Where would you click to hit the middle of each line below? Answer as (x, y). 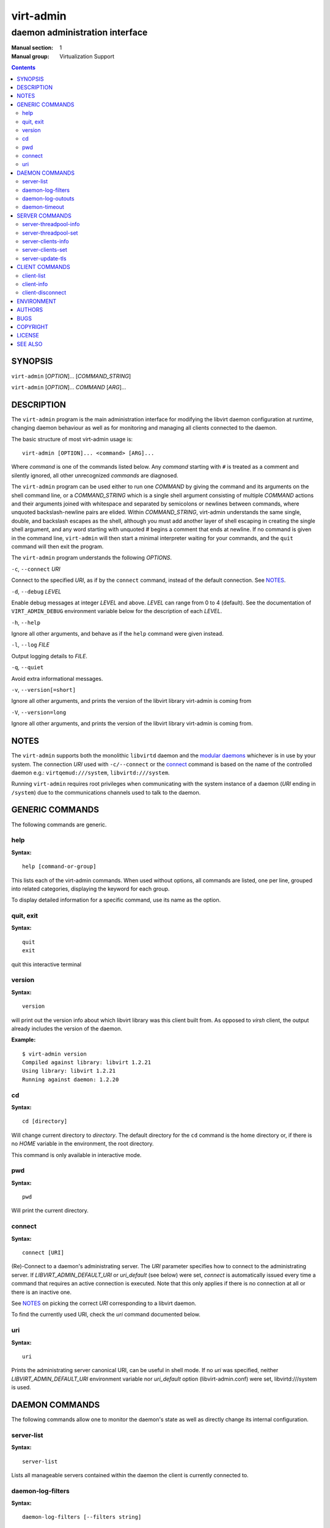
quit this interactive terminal (46, 964)
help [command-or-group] (59, 867)
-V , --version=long (39, 712)
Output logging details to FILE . (50, 656)
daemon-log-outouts (48, 199)
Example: (24, 1040)
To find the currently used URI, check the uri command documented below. (106, 1315)
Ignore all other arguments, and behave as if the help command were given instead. (118, 634)
